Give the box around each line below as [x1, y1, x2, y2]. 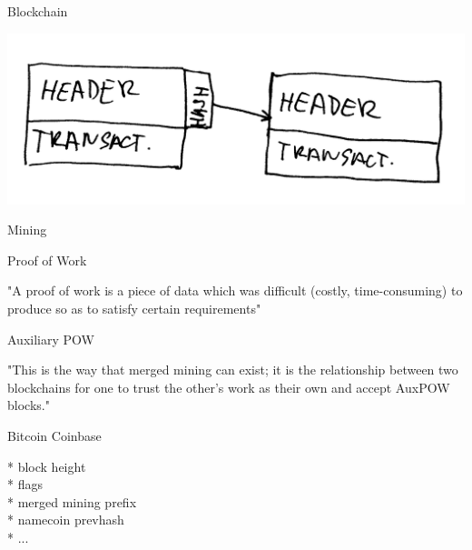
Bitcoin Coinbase [7, 425, 102, 445]
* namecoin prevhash [7, 510, 124, 529]
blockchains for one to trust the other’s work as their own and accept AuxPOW [7, 377, 450, 396]
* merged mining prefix [7, 492, 137, 511]
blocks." [7, 395, 50, 415]
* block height [7, 456, 86, 475]
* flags [7, 475, 43, 494]
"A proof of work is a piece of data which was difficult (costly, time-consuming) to [7, 281, 463, 300]
